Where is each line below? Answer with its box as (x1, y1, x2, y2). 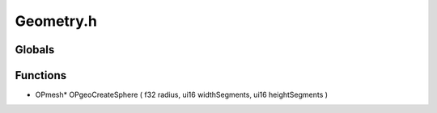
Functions (15, 69, 67, 82)
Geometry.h (15, 12, 97, 30)
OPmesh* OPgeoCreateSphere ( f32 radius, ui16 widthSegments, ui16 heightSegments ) (35, 90, 328, 100)
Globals (15, 43, 55, 56)
